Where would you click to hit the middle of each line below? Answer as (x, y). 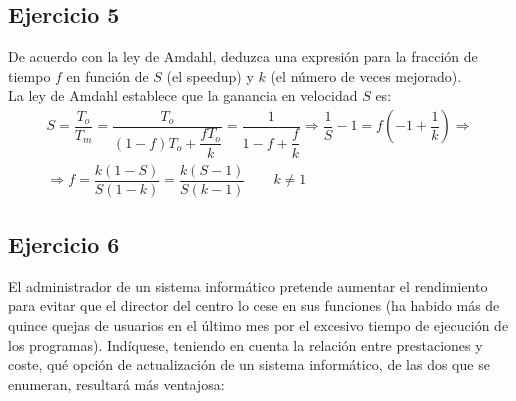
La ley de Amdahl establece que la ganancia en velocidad (183, 95)
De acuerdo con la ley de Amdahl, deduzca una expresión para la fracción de (243, 56)
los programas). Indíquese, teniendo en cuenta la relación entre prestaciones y (245, 344)
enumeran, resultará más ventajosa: (116, 383)
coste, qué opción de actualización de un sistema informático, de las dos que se (249, 364)
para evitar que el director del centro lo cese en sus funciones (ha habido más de (254, 305)
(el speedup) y (210, 75)
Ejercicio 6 (64, 244)
